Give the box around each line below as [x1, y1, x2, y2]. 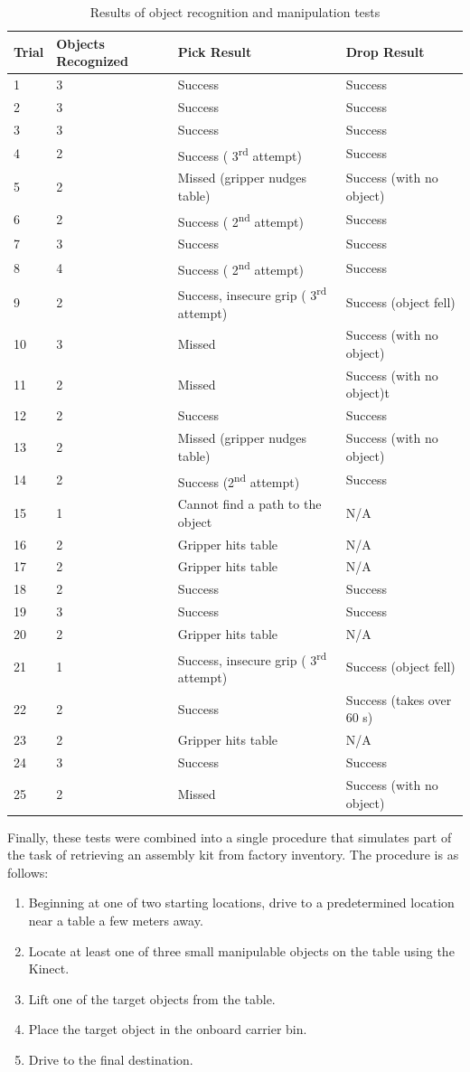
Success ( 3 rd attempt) [177, 143, 302, 165]
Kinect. [28, 959, 70, 978]
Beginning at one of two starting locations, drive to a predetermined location [28, 893, 455, 912]
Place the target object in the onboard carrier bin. [28, 1020, 307, 1039]
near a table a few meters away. [28, 911, 203, 930]
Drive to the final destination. [28, 1050, 193, 1068]
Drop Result [345, 42, 425, 61]
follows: [7, 862, 49, 881]
